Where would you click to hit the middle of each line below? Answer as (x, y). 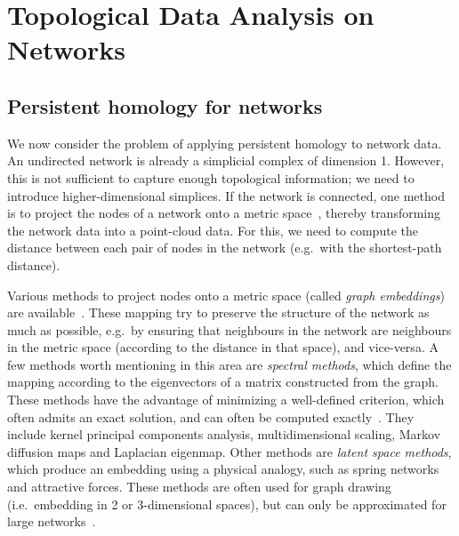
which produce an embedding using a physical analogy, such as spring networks (223, 469)
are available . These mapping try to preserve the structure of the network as (218, 312)
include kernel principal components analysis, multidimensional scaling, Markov (224, 434)
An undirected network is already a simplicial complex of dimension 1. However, (226, 160)
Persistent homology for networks (165, 105)
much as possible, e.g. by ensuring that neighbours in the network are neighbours (229, 329)
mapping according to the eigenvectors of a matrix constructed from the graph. (223, 382)
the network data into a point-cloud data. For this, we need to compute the (213, 230)
